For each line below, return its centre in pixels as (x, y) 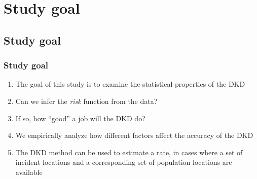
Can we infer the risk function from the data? (86, 101)
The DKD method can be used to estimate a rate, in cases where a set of (129, 152)
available (29, 172)
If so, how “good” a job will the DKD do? (80, 118)
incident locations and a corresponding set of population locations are (124, 162)
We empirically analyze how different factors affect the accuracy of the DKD (134, 135)
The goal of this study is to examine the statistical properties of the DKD (130, 84)
